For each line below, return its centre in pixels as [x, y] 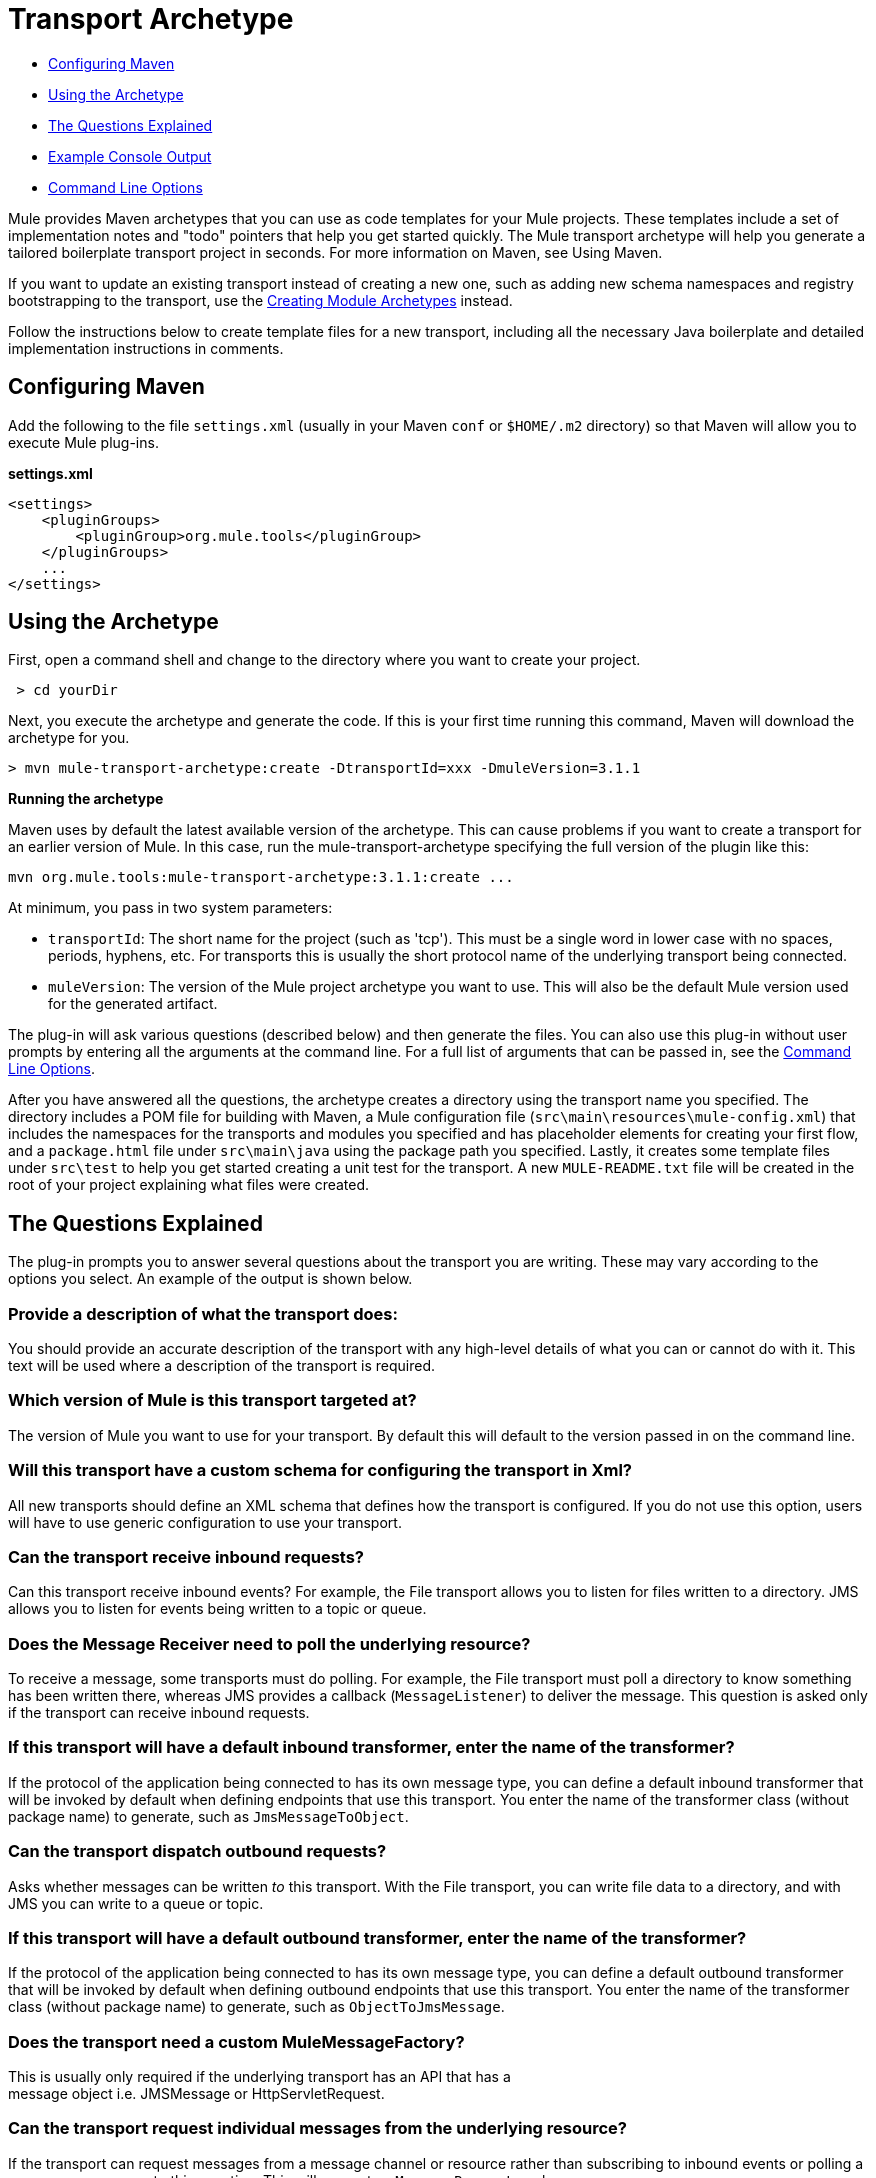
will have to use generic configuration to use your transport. [205, 1522]
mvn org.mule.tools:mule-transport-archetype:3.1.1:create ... [261, 877]
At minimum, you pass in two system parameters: [170, 908]
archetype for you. [69, 738]
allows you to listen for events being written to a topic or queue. [217, 1609]
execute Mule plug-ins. [83, 442]
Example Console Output [130, 156]
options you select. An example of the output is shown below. [210, 1279]
